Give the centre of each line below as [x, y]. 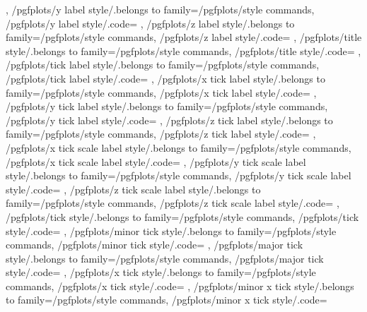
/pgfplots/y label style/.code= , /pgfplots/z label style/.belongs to [150, 23]
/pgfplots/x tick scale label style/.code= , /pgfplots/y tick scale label [156, 161]
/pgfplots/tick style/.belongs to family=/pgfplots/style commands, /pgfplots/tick [182, 216]
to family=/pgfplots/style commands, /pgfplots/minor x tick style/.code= [167, 300]
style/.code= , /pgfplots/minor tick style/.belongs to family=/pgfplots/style [171, 230]
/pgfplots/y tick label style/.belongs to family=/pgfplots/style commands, [167, 106]
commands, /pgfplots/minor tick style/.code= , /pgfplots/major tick [155, 245]
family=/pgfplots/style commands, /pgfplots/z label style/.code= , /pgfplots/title [184, 37]
